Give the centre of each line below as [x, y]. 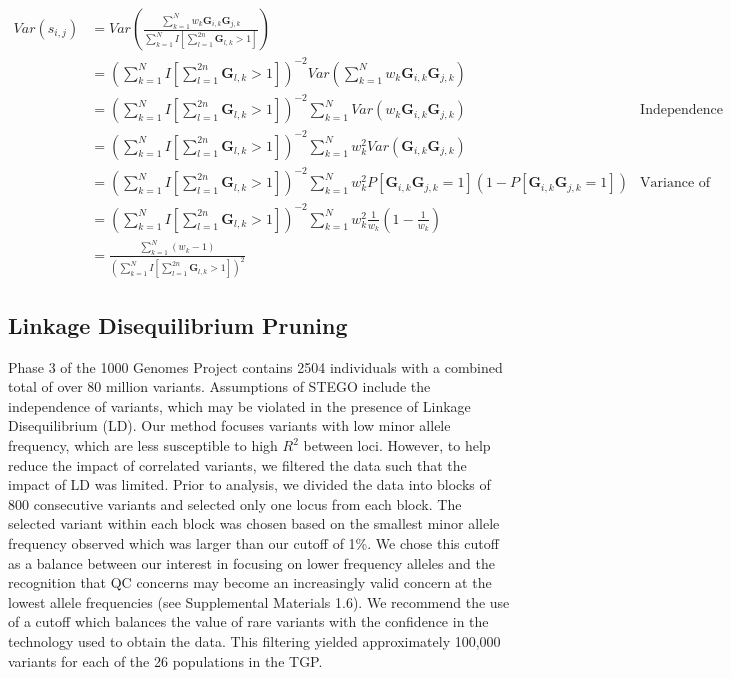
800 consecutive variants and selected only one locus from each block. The [235, 503]
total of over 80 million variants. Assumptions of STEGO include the [219, 386]
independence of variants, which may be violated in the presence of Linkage [239, 405]
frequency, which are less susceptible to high [143, 445]
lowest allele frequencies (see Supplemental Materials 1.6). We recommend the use [259, 601]
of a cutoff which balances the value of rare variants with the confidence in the [248, 621]
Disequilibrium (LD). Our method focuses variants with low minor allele [229, 425]
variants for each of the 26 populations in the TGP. [165, 660]
